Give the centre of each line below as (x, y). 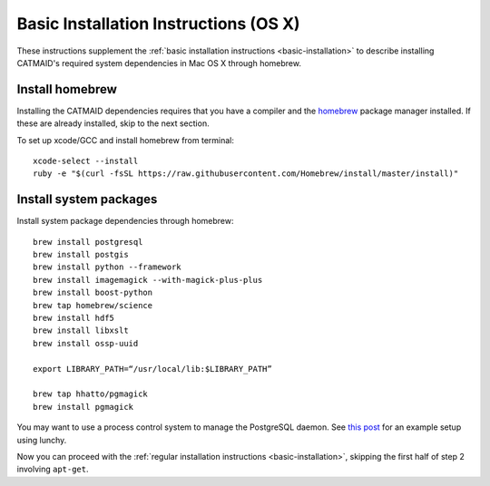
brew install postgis (81, 255)
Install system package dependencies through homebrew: (126, 221)
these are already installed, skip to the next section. (113, 123)
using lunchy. (42, 440)
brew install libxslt (81, 330)
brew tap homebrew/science (93, 305)
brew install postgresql (88, 242)
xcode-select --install (86, 161)
